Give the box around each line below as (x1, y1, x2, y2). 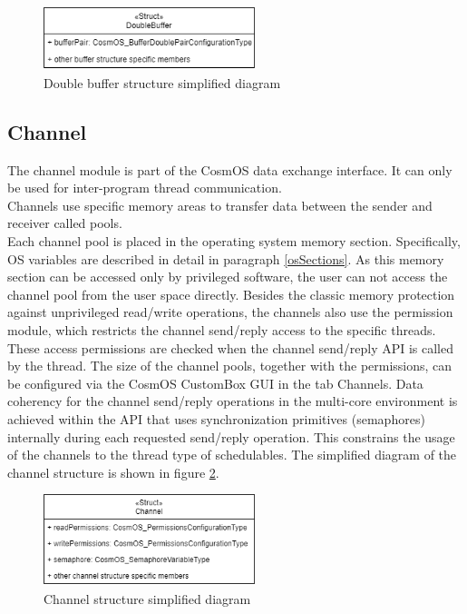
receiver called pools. (7, 213, 122, 233)
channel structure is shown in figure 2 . (7, 462, 219, 481)
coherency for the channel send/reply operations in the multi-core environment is (7, 391, 458, 411)
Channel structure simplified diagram (44, 589, 251, 608)
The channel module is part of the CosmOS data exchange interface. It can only (7, 160, 452, 179)
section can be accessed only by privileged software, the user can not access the (7, 267, 448, 286)
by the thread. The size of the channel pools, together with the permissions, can (7, 356, 452, 375)
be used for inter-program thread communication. (7, 178, 282, 197)
